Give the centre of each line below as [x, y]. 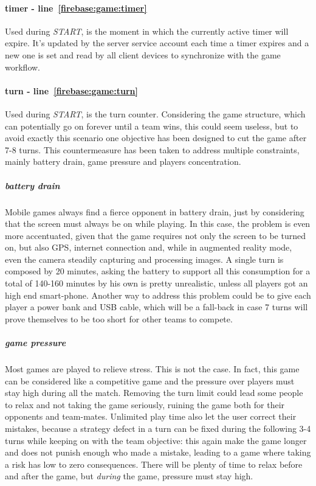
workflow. [22, 67]
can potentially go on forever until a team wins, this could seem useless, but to [152, 126]
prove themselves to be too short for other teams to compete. [119, 318]
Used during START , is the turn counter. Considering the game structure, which [155, 113]
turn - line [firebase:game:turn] [71, 90]
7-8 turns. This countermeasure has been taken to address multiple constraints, [152, 149]
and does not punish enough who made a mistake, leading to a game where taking [158, 452]
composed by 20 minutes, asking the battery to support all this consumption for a [158, 271]
